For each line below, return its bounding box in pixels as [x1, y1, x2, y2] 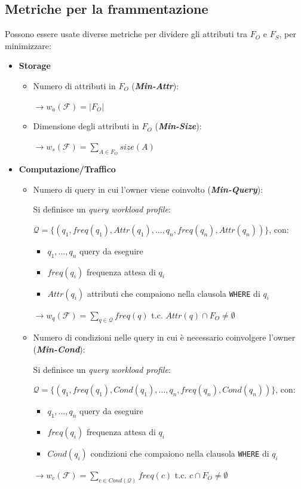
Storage [19, 59, 51, 72]
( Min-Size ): [155, 120, 202, 132]
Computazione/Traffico [19, 162, 116, 175]
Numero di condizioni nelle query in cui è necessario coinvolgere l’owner [33, 331, 296, 344]
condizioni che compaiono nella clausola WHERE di [90, 447, 269, 459]
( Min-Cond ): [33, 342, 85, 355]
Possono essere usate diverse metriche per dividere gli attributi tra [5, 28, 248, 40]
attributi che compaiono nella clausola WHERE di [87, 287, 260, 299]
